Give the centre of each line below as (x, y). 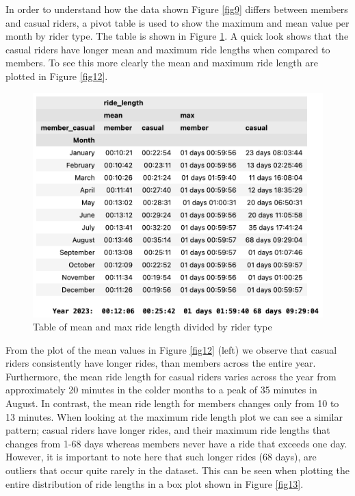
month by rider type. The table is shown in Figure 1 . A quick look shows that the (177, 36)
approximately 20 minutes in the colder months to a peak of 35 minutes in (161, 390)
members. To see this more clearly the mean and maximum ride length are (162, 63)
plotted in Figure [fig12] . (57, 76)
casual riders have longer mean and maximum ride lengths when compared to (168, 49)
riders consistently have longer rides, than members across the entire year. (161, 363)
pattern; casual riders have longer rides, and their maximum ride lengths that (168, 430)
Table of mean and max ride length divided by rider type (153, 327)
